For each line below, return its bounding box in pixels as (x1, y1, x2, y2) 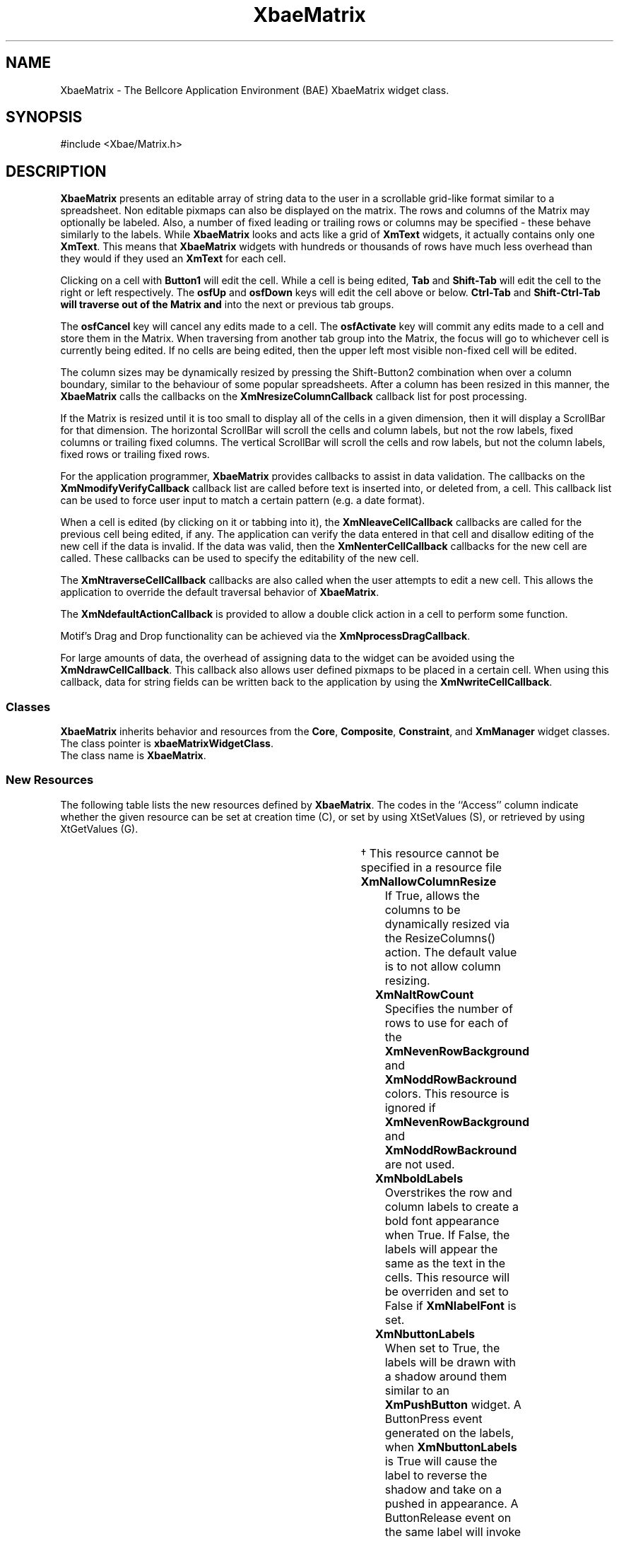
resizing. (384, 973, 430, 988)
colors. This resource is (384, 1086, 509, 1101)
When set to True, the (384, 1340, 500, 1355)
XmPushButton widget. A (384, 1397, 521, 1412)
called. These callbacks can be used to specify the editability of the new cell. (60, 552, 419, 565)
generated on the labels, (384, 1425, 514, 1440)
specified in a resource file (360, 860, 502, 874)
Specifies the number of (384, 1001, 513, 1016)
